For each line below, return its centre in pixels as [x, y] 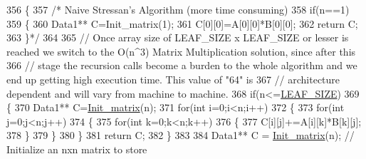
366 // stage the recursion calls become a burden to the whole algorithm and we [182, 65]
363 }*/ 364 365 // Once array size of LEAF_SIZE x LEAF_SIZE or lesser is [178, 37]
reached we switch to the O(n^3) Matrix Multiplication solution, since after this [181, 51]
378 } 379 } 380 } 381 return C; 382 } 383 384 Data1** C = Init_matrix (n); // [181, 135]
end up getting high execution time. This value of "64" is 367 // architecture [173, 79]
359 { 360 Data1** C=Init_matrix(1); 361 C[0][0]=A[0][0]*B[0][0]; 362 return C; [182, 23]
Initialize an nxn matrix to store [77, 149]
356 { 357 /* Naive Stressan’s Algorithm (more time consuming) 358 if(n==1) [178, 9]
